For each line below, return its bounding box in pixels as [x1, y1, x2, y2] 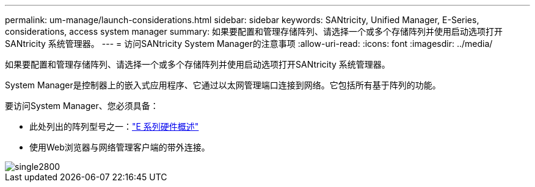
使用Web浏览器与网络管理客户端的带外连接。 [29, 142, 210, 152]
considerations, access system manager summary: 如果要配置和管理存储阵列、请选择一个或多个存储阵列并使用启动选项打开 [5, 26, 503, 37]
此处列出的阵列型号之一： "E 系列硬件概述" [29, 121, 199, 132]
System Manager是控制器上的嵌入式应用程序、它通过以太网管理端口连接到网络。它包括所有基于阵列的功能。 [5, 80, 441, 90]
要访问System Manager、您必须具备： [5, 101, 159, 111]
